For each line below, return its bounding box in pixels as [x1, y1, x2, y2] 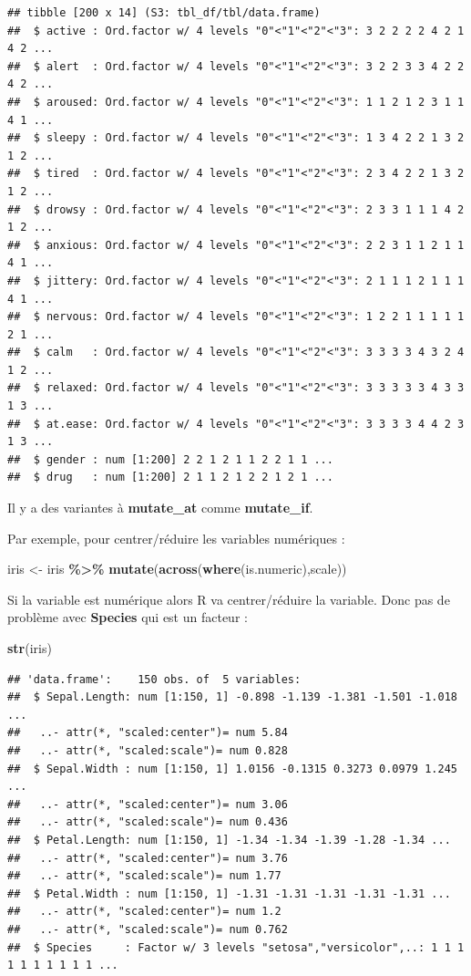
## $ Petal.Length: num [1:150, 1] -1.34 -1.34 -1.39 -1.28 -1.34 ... [7, 833, 451, 846]
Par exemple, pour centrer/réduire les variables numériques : [7, 528, 345, 547]
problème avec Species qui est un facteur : [7, 607, 248, 627]
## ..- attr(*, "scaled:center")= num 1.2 [7, 905, 282, 919]
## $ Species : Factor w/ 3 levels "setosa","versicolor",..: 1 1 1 [7, 940, 465, 954]
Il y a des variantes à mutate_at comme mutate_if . [7, 498, 313, 517]
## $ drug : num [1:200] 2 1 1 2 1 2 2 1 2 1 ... [7, 471, 333, 484]
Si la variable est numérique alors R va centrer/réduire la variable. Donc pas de [7, 589, 450, 608]
